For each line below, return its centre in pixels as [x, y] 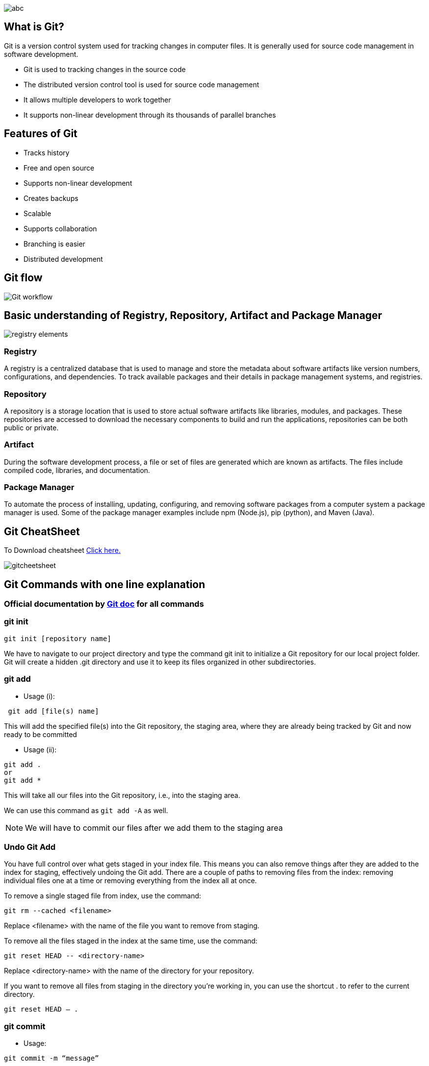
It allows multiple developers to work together [97, 99]
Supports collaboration [60, 228]
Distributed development [63, 259]
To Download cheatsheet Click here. [62, 550]
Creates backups [51, 198]
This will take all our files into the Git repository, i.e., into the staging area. [122, 795]
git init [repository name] [58, 638]
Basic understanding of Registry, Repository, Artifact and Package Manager [193, 315]
